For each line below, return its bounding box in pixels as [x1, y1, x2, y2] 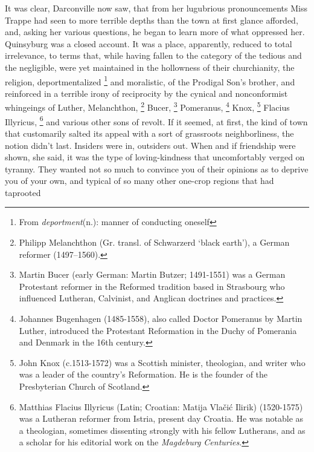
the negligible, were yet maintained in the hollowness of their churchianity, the [5, 61, 295, 73]
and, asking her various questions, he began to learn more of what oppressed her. [5, 25, 305, 38]
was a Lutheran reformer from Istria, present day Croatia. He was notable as [19, 412, 304, 425]
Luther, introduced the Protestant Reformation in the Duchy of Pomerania [19, 324, 297, 336]
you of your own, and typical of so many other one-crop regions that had [5, 174, 274, 187]
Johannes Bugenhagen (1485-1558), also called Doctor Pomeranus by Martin [19, 312, 303, 325]
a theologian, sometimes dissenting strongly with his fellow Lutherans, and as [19, 424, 306, 436]
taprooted [5, 186, 41, 198]
